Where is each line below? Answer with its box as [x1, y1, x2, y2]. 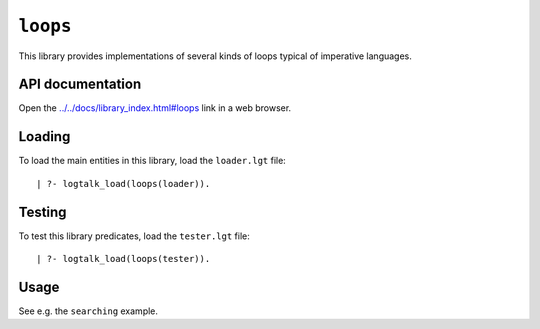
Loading [18, 128, 71, 145]
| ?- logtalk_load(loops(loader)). [36, 178, 211, 189]
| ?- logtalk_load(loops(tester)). [36, 253, 211, 265]
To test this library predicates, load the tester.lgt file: [18, 230, 250, 242]
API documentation [18, 76, 142, 93]
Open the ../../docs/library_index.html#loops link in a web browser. [18, 102, 292, 114]
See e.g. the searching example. [18, 305, 159, 317]
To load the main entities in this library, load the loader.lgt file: [18, 155, 287, 167]
